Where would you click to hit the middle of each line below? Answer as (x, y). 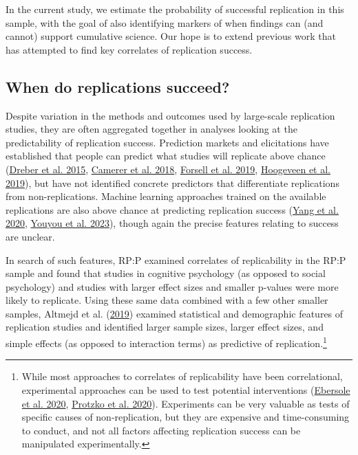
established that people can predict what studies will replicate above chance (166, 156)
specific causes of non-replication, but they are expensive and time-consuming (186, 417)
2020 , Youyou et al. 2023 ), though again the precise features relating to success (172, 223)
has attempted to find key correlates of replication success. (129, 49)
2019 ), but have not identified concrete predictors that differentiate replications (172, 182)
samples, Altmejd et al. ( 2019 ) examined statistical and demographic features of (175, 313)
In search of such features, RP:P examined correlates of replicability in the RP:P (176, 259)
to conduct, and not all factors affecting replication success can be (161, 430)
